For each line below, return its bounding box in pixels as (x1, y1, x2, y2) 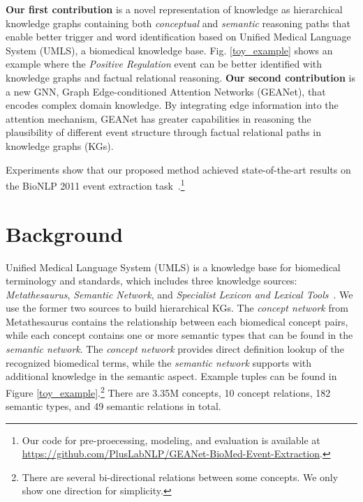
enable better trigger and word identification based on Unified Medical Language (6, 29, 351, 44)
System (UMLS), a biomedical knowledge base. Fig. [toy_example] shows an (6, 43, 333, 57)
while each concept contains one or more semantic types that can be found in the (6, 328, 353, 342)
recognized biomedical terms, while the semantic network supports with (6, 355, 312, 370)
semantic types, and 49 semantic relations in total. (6, 399, 221, 413)
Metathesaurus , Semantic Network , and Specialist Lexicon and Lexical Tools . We (6, 287, 353, 301)
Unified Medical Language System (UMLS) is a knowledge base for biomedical (6, 259, 341, 274)
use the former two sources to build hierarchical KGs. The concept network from (6, 301, 348, 315)
